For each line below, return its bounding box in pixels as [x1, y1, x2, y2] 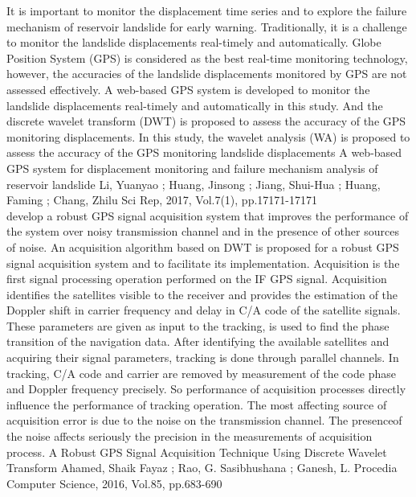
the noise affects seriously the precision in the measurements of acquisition [6, 428, 373, 445]
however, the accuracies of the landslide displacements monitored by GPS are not [6, 65, 407, 82]
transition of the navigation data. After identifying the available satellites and [6, 333, 389, 350]
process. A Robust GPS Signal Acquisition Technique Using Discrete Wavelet [6, 443, 387, 460]
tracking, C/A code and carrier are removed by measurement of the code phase [6, 364, 396, 381]
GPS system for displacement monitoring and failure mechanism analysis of [6, 159, 378, 176]
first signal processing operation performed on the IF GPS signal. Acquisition [6, 270, 387, 287]
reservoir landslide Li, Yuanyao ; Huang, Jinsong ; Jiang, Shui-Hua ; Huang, [6, 175, 381, 192]
